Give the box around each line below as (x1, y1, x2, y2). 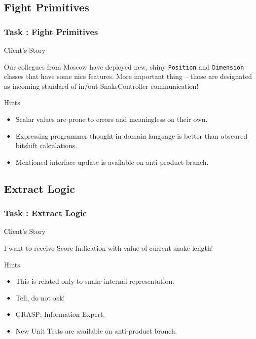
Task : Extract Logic (4, 207, 87, 219)
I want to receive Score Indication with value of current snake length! (4, 243, 213, 253)
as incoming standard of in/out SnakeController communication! (4, 80, 199, 91)
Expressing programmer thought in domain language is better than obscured (15, 130, 248, 141)
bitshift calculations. (15, 140, 77, 151)
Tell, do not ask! (15, 292, 65, 302)
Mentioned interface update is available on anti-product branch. (15, 156, 209, 167)
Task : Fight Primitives (4, 25, 98, 38)
